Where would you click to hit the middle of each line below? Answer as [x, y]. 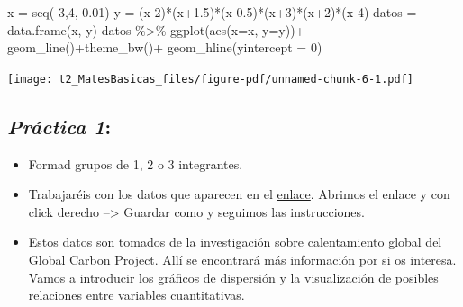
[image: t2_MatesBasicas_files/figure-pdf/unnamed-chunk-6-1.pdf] [211, 79]
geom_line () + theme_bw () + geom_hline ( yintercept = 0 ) [165, 47]
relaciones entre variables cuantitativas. [136, 295]
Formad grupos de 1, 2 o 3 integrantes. [136, 163]
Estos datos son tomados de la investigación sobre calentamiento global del [235, 242]
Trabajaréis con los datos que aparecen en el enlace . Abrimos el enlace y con [239, 194]
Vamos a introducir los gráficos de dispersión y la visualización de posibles [233, 277]
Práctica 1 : [59, 126]
